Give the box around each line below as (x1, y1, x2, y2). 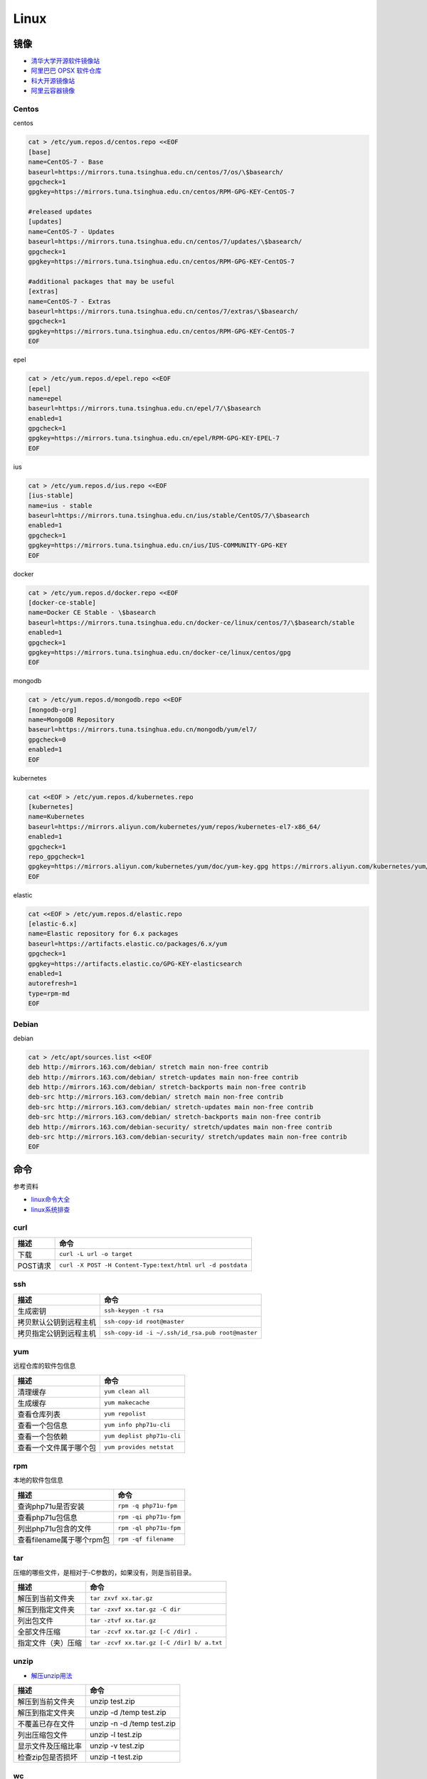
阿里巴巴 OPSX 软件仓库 (31, 66, 102, 75)
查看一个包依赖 (17, 1431, 68, 1441)
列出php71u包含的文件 (17, 1524, 92, 1533)
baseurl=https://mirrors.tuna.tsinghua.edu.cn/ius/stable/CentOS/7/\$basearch (28, 512, 310, 519)
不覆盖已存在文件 (17, 1719, 75, 1729)
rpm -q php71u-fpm (117, 1502, 178, 1510)
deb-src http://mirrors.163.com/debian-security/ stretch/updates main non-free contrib (28, 1133, 348, 1141)
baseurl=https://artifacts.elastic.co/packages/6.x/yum (28, 939, 228, 948)
